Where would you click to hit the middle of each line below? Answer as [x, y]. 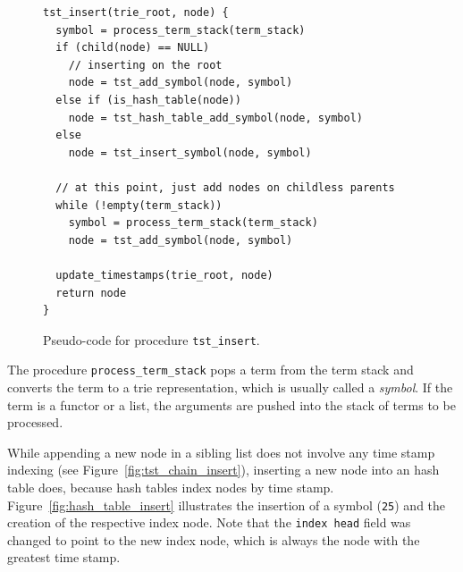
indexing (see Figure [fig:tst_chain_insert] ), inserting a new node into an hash [223, 470]
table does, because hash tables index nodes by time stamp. [171, 487]
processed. [35, 422]
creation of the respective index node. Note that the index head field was [209, 522]
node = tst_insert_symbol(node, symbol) [190, 152]
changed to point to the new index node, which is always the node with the [214, 539]
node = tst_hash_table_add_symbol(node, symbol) [215, 118]
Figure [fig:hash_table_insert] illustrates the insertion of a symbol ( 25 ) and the [227, 505]
